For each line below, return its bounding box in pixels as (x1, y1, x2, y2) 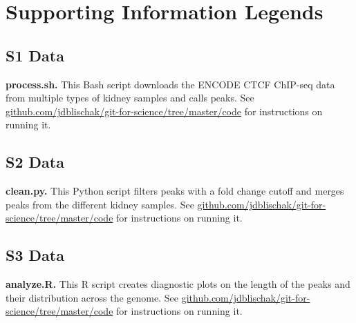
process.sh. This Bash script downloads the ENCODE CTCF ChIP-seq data (6, 77, 335, 91)
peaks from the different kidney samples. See (6, 197, 194, 211)
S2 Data (6, 151, 64, 173)
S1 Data (6, 44, 64, 66)
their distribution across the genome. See (6, 290, 179, 304)
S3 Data (6, 244, 64, 266)
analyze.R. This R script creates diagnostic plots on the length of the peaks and (6, 277, 350, 291)
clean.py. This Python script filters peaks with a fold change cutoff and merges (6, 184, 344, 198)
